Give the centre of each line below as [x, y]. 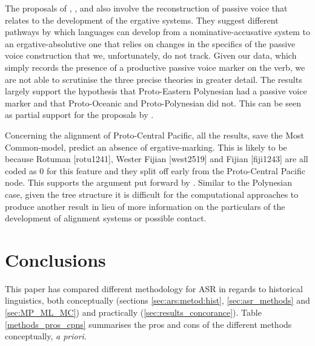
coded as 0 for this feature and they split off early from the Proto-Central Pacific [155, 170]
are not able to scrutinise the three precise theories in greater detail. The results [154, 79]
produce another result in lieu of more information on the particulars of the [145, 206]
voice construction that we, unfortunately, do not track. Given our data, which [151, 55]
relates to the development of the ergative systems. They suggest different [142, 20]
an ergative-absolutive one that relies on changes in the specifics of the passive [150, 43]
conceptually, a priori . [46, 336]
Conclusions [55, 259]
